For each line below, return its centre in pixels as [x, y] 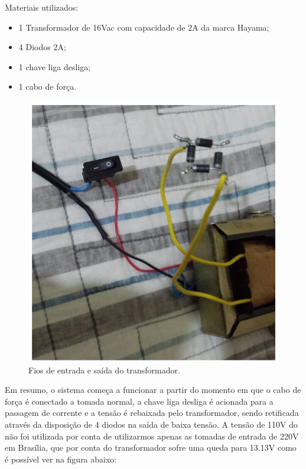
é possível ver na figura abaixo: [61, 459]
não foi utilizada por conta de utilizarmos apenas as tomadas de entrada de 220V [152, 436]
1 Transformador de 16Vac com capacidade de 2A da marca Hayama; [144, 27]
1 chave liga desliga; [55, 66]
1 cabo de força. [48, 86]
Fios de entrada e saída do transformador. [104, 370]
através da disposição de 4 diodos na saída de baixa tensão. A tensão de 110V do [151, 424]
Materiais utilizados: [42, 7]
